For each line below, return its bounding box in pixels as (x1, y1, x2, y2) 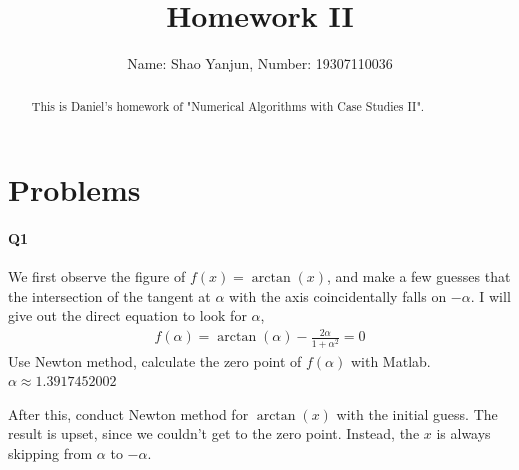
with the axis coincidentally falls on (229, 285, 447, 306)
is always (436, 423, 491, 444)
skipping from (8, 443, 93, 463)
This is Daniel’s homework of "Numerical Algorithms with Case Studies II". (31, 97, 425, 114)
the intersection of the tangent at (8, 285, 211, 306)
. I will (470, 285, 511, 306)
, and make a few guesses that (327, 266, 511, 287)
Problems (8, 169, 141, 210)
